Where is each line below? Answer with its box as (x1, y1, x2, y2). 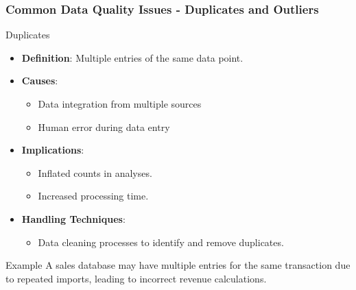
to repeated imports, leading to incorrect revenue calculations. (5, 271, 267, 285)
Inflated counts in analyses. (38, 165, 152, 180)
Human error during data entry (38, 119, 170, 134)
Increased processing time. (38, 189, 149, 203)
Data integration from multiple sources (38, 97, 202, 110)
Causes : (21, 73, 58, 88)
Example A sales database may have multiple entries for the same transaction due (5, 258, 351, 272)
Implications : (21, 143, 84, 157)
